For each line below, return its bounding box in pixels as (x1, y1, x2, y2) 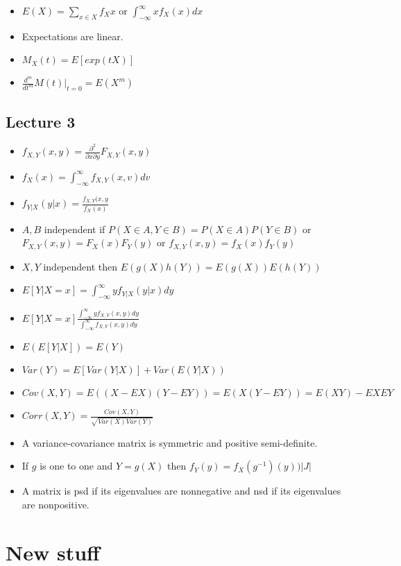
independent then (43, 259, 118, 273)
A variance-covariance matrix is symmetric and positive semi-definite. (22, 435, 318, 449)
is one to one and (40, 458, 113, 473)
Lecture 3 (6, 110, 76, 132)
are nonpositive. (22, 497, 89, 511)
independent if (44, 221, 105, 236)
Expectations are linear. (22, 28, 123, 43)
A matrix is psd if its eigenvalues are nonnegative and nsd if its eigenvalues (22, 483, 341, 498)
